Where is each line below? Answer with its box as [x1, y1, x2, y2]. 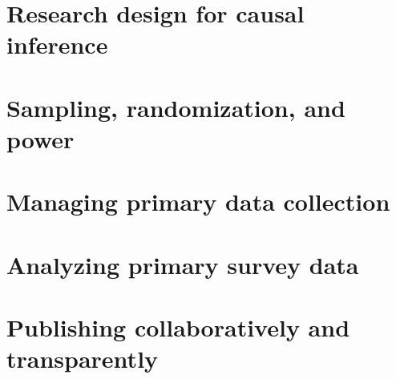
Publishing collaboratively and [6, 311, 350, 344]
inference [6, 28, 108, 61]
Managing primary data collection [6, 185, 390, 218]
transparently [6, 342, 159, 375]
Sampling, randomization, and [6, 91, 345, 123]
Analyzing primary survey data [6, 248, 359, 280]
